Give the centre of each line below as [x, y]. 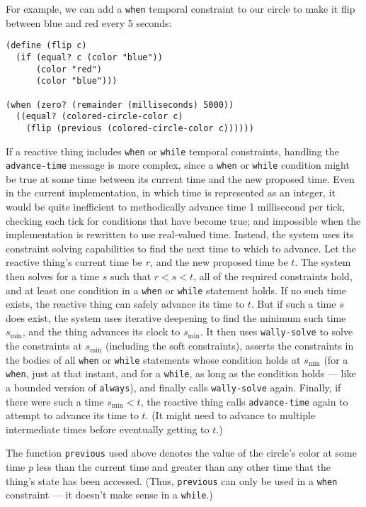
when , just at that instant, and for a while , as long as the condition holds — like [181, 373]
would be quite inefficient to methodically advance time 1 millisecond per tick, [176, 206]
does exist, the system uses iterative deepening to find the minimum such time [176, 317]
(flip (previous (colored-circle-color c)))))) [140, 128]
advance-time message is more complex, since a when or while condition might [178, 165]
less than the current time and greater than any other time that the [183, 467]
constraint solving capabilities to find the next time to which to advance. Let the [181, 248]
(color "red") [69, 69]
